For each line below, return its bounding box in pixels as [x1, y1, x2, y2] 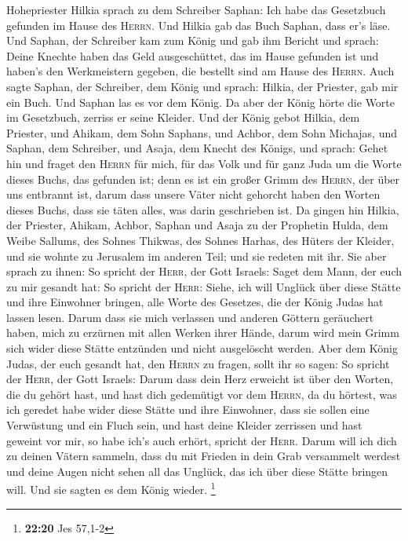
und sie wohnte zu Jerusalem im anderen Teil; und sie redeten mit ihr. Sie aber [6, 247, 387, 264]
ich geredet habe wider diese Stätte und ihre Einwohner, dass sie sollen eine [6, 401, 370, 418]
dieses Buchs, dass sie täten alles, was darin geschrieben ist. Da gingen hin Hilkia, [6, 201, 399, 217]
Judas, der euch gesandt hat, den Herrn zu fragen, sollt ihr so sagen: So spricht [6, 355, 390, 371]
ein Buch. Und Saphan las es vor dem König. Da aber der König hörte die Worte [6, 93, 395, 110]
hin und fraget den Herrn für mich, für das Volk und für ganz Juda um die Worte [6, 155, 402, 171]
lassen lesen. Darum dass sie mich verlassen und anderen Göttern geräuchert [6, 309, 374, 325]
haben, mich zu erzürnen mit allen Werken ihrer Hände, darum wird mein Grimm [6, 324, 399, 341]
